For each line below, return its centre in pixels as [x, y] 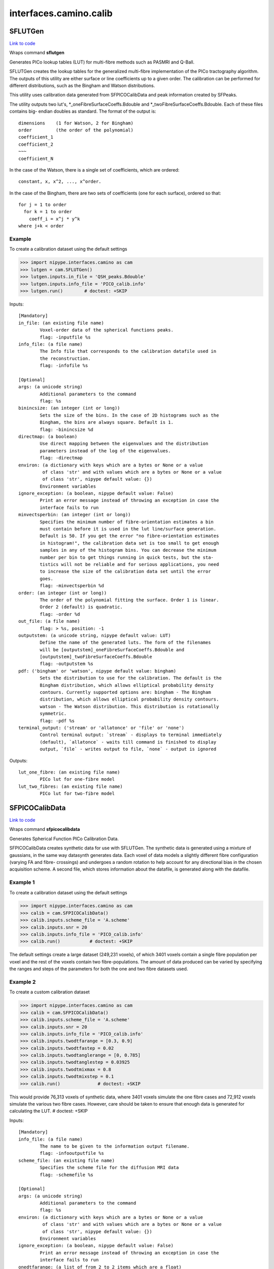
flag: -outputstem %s [67, 664]
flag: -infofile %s [64, 366]
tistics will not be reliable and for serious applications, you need [129, 564]
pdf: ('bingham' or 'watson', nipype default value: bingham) [97, 671]
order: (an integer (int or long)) [63, 593]
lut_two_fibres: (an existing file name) [71, 786]
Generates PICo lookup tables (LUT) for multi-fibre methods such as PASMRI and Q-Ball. [102, 62]
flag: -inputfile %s [65, 337]
